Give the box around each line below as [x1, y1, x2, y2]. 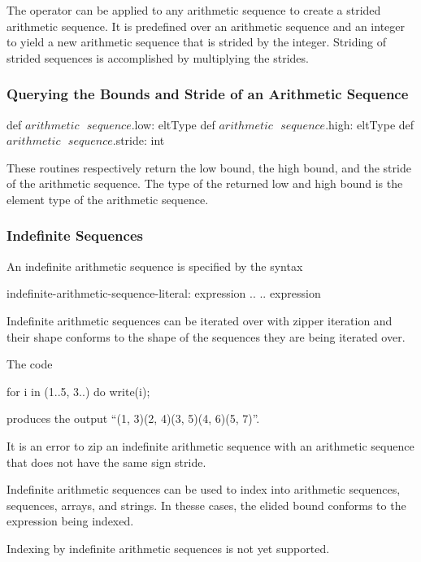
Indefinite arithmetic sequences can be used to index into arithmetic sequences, [7, 481, 401, 498]
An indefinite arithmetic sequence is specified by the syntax [7, 257, 303, 274]
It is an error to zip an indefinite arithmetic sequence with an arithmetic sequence [7, 437, 414, 454]
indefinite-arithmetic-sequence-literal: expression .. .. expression [7, 285, 321, 302]
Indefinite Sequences [7, 225, 143, 246]
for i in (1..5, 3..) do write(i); [7, 382, 150, 399]
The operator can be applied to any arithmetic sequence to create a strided [7, 2, 381, 18]
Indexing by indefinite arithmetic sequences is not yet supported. [7, 539, 330, 556]
